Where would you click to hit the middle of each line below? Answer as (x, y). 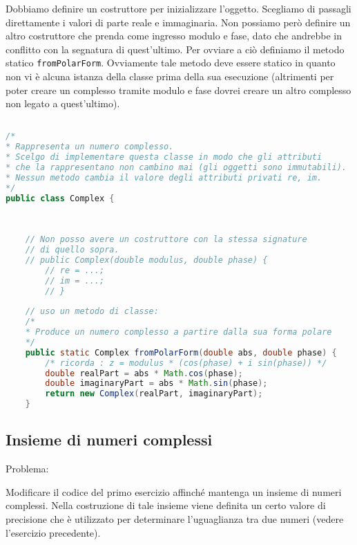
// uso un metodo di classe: (92, 312)
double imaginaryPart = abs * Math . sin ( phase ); (156, 384)
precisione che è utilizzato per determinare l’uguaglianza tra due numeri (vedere (175, 519)
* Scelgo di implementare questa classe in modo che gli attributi (164, 157)
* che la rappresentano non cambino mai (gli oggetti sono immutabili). (176, 168)
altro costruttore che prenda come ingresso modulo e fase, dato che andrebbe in (174, 36)
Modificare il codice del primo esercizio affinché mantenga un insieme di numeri (174, 491)
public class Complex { (60, 198)
